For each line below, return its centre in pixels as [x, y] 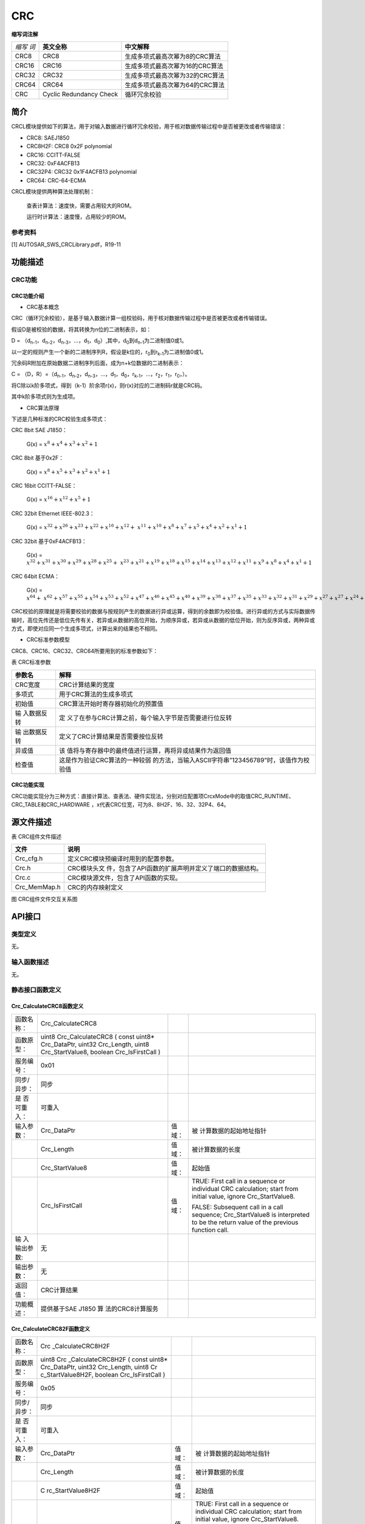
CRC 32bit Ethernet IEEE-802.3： [53, 513]
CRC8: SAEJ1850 [48, 138]
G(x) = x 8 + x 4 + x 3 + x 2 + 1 [62, 443]
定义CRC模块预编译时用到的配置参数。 [123, 859]
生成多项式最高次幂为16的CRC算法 [174, 66]
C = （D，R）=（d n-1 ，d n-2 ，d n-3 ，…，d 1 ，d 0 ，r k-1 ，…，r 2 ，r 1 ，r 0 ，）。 [101, 375]
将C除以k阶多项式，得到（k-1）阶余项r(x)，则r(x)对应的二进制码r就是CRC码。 [109, 385]
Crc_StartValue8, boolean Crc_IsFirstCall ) [100, 1052]
